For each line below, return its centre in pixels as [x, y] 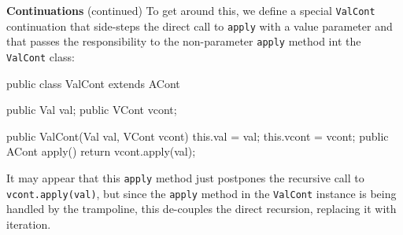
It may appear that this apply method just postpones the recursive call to [185, 178]
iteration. [29, 224]
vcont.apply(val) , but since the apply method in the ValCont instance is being [201, 193]
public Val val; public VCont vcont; [92, 110]
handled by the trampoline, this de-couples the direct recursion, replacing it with [201, 209]
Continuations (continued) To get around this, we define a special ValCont [191, 10]
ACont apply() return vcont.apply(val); [101, 151]
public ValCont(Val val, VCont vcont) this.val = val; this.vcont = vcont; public [198, 136]
